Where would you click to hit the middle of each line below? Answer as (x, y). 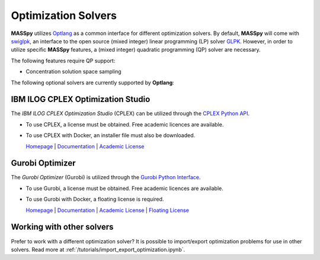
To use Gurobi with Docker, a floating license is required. (95, 199)
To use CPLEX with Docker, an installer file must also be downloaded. (111, 135)
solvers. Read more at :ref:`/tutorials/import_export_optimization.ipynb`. (98, 249)
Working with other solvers (62, 227)
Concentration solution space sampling (73, 72)
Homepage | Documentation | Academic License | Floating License (108, 210)
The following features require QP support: (63, 61)
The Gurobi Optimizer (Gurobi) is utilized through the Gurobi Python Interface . (106, 177)
